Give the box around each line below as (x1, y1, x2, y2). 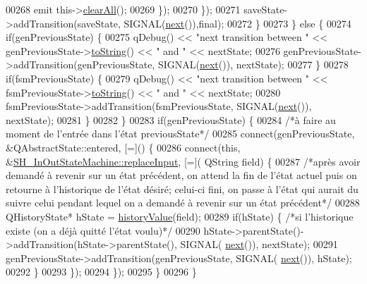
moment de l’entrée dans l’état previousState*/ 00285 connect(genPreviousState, (6, 126, 355, 141)
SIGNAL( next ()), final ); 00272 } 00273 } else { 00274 (124, 16, 351, 30)
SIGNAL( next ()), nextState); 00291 (180, 237, 338, 252)
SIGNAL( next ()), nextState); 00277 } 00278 (157, 57, 349, 72)
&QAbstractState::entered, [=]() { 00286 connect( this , (6, 140, 241, 154)
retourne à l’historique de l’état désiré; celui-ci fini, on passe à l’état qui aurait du (6, 181, 359, 196)
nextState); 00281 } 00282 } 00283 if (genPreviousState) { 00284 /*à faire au (6, 112, 336, 127)
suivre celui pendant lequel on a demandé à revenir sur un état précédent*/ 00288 (6, 195, 360, 210)
